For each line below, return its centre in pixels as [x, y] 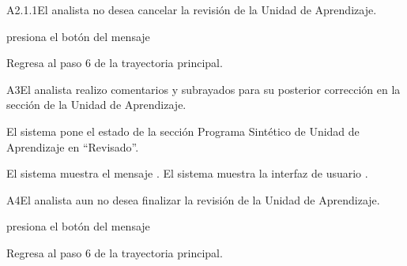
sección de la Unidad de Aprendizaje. [96, 105]
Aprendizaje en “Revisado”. [73, 146]
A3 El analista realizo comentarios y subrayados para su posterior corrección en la [203, 89]
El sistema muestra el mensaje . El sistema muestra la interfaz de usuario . [187, 173]
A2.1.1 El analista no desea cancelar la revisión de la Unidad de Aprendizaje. [192, 9]
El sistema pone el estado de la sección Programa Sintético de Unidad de [183, 131]
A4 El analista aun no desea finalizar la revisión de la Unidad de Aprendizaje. [193, 199]
